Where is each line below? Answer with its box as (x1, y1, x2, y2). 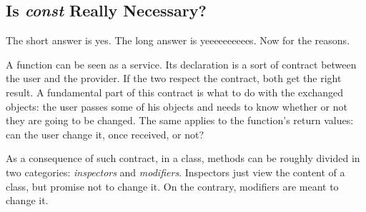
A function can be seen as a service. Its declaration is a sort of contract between (6, 56, 357, 71)
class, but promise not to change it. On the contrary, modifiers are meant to (6, 178, 339, 193)
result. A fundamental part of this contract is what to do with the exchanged (6, 84, 344, 99)
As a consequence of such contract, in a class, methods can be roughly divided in (6, 151, 360, 166)
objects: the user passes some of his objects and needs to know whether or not (6, 99, 347, 113)
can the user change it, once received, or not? (6, 126, 204, 141)
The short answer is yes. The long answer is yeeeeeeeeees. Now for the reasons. (6, 33, 350, 48)
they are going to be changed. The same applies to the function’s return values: (6, 113, 354, 128)
